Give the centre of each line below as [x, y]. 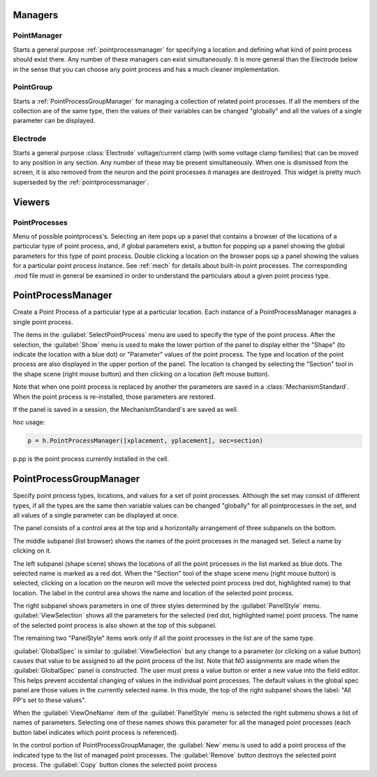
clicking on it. [32, 551]
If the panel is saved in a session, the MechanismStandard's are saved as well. [126, 409]
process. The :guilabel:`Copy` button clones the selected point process [115, 764]
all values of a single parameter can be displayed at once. [96, 515]
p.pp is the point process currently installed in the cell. [91, 459]
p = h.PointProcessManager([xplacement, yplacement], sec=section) [146, 441]
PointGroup [33, 87]
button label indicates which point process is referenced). [96, 732]
